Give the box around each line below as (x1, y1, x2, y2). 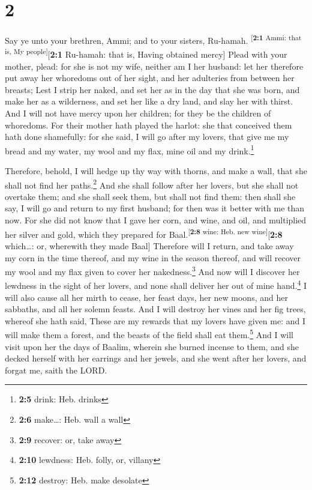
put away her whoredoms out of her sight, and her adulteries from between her (5, 71, 295, 84)
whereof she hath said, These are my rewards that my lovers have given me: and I (5, 314, 306, 327)
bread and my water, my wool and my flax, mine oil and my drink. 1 (5, 142, 254, 157)
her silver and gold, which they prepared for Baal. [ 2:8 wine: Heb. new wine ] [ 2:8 (5, 226, 283, 240)
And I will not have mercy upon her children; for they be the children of (5, 107, 271, 119)
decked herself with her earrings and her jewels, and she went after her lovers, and (5, 352, 307, 364)
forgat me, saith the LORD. (5, 363, 107, 376)
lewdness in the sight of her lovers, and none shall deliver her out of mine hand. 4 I (5, 277, 307, 291)
